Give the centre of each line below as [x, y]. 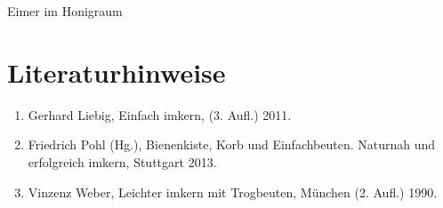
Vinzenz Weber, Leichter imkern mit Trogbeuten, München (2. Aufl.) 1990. [233, 192]
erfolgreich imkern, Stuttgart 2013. [122, 161]
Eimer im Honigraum [65, 11]
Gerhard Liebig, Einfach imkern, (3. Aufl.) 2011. [160, 114]
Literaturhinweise [117, 72]
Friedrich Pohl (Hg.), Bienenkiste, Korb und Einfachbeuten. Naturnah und [232, 144]
